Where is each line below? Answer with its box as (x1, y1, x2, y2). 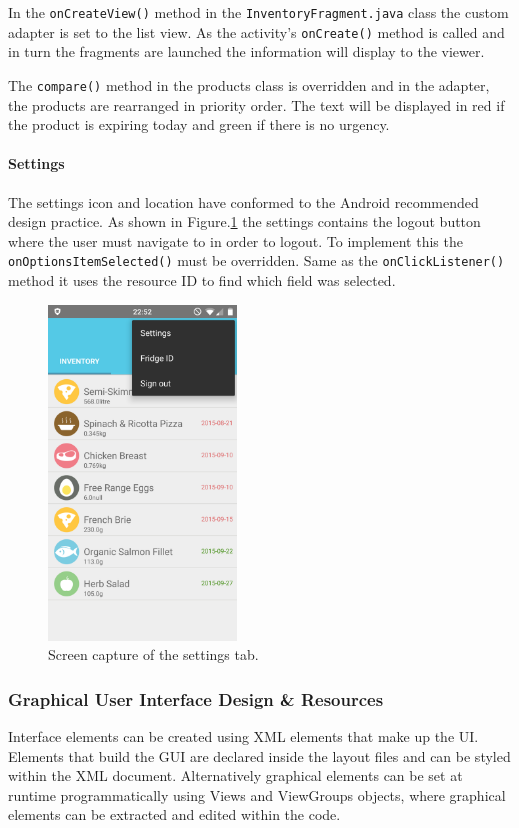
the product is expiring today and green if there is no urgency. (8, 114, 390, 135)
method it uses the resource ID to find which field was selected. (8, 269, 396, 290)
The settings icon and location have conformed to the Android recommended (8, 191, 479, 212)
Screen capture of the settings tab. (48, 644, 259, 665)
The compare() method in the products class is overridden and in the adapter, (8, 74, 490, 95)
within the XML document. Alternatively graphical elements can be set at (8, 765, 463, 786)
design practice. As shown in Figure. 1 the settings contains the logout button (8, 211, 481, 232)
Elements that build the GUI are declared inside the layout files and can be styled (8, 745, 511, 766)
